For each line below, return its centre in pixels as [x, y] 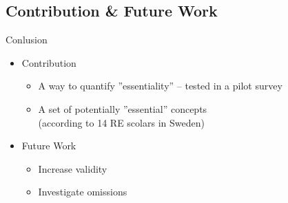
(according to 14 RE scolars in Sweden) [121, 122]
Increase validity [73, 168]
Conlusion [27, 40]
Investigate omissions [83, 192]
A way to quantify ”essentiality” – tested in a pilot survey [160, 86]
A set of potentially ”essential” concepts [123, 108]
